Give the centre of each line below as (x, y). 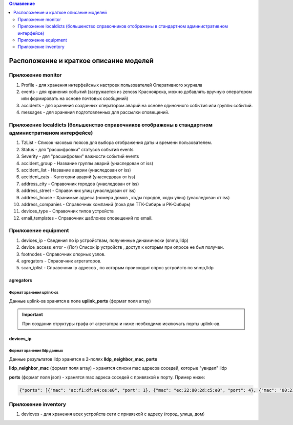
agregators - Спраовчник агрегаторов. (61, 261)
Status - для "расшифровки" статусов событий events (77, 149)
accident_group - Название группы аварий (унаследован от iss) (87, 163)
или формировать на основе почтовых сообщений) (75, 98)
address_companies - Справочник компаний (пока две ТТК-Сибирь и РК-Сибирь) (106, 204)
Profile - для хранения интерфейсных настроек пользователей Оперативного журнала (112, 85)
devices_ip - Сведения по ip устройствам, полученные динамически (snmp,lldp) (105, 240)
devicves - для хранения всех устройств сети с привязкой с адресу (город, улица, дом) (113, 414)
